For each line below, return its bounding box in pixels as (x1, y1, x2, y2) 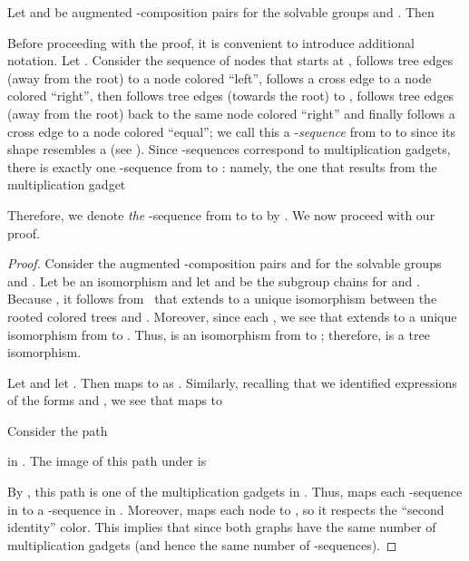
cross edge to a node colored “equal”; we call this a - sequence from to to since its (7, 121, 456, 140)
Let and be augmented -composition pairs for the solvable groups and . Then (7, 3, 435, 21)
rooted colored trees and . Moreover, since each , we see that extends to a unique (7, 306, 457, 325)
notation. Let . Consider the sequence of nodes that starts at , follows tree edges (7, 51, 454, 70)
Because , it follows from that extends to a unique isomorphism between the (7, 289, 437, 308)
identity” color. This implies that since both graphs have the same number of (7, 517, 436, 537)
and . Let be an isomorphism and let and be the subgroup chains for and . (7, 271, 420, 290)
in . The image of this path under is (7, 451, 207, 470)
